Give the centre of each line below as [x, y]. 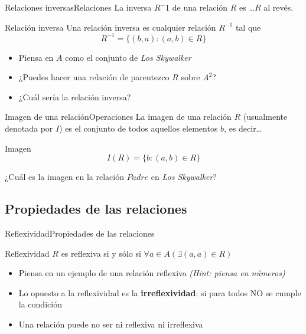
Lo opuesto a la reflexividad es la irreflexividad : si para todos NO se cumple [160, 292]
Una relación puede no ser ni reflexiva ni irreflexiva [111, 324]
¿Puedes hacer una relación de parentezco [94, 77]
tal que [248, 27]
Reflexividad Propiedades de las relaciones [80, 233]
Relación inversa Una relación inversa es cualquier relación [110, 27]
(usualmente [265, 117]
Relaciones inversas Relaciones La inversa [78, 7]
